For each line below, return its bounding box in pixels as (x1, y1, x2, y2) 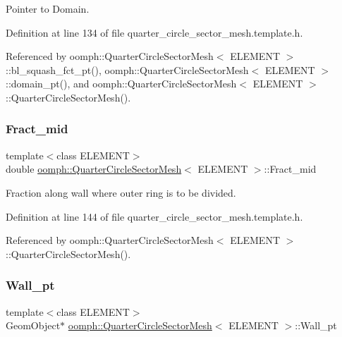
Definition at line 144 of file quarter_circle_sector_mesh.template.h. (6, 209, 303, 223)
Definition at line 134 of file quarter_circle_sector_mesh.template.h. (6, 25, 303, 39)
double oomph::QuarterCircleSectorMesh (6, 161, 182, 176)
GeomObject (6, 318, 61, 333)
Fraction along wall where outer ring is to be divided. (6, 185, 236, 200)
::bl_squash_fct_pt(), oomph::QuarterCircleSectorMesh (6, 62, 249, 77)
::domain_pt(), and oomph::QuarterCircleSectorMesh (6, 76, 237, 91)
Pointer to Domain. (6, 1, 90, 16)
